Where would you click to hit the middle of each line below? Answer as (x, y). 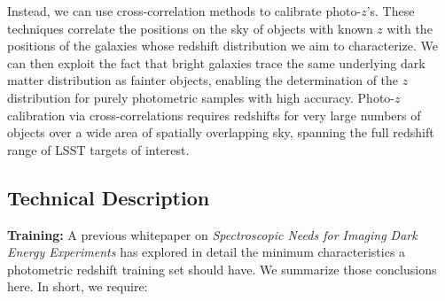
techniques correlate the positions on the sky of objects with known (190, 28)
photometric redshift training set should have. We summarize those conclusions (222, 269)
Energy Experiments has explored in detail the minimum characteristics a (207, 252)
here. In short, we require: (78, 286)
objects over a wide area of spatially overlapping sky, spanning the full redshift (221, 132)
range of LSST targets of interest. (98, 149)
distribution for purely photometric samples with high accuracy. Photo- (201, 97)
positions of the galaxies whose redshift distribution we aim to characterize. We (222, 46)
